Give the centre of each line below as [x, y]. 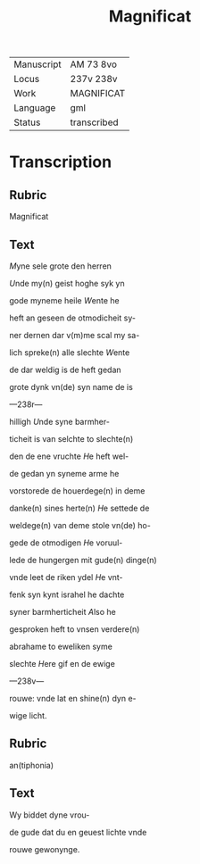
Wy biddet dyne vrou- [50, 815]
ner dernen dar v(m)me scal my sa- [75, 335]
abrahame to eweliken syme [61, 646]
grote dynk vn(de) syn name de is [71, 387]
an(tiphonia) [32, 765]
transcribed [94, 122]
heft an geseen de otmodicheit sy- [73, 318]
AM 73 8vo [94, 64]
